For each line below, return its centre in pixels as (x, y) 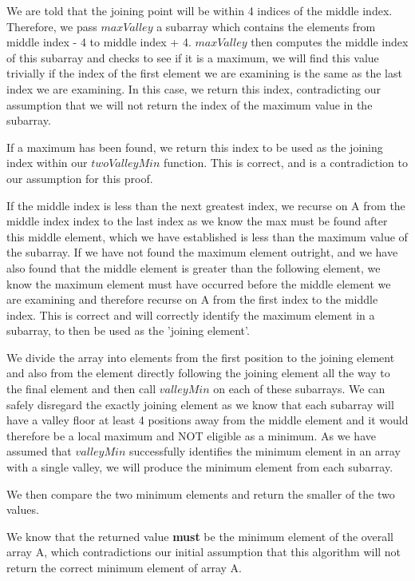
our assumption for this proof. (80, 178)
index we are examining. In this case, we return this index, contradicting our (194, 88)
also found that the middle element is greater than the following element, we (194, 267)
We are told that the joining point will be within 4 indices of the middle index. (200, 10)
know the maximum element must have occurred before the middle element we (199, 283)
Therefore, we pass (52, 26)
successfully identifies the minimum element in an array (265, 451)
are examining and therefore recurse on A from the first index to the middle (192, 299)
